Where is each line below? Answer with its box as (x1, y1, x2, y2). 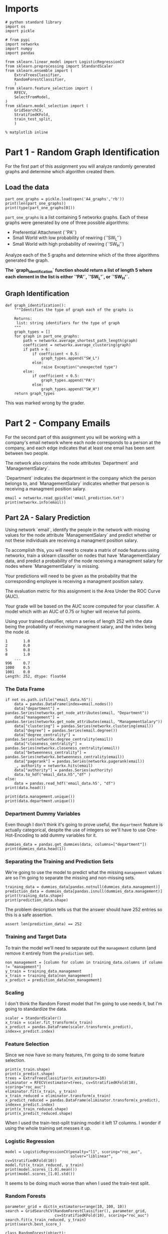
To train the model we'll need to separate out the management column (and (5, 945, 156, 951)
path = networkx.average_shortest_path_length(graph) (23, 338, 138, 343)
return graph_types (14, 391, 55, 396)
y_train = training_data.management (5, 969, 82, 974)
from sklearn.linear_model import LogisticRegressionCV (5, 59, 124, 64)
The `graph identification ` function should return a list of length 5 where (5, 267, 153, 274)
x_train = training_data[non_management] (5, 973, 93, 978)
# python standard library (5, 20, 62, 25)
